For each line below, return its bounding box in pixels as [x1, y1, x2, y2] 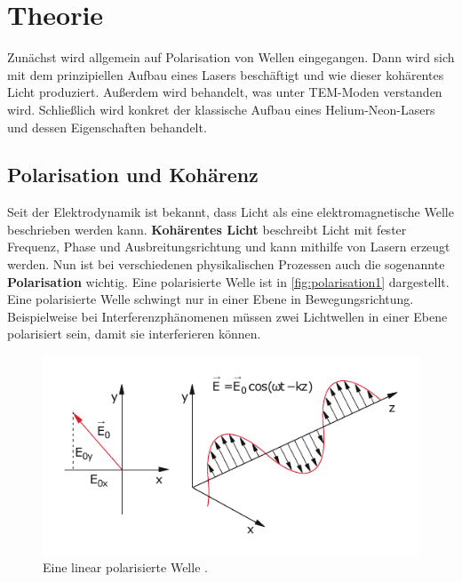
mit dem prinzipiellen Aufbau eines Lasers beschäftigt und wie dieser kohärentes [7, 65, 444, 84]
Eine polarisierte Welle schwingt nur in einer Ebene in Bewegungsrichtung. [7, 290, 414, 308]
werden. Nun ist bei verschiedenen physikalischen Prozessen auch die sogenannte [7, 255, 445, 274]
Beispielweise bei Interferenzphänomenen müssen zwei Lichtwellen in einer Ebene [7, 307, 448, 325]
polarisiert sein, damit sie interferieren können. [7, 324, 261, 343]
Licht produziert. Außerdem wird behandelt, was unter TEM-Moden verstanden [7, 83, 442, 101]
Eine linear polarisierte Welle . [43, 558, 208, 577]
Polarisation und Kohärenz [7, 161, 259, 188]
